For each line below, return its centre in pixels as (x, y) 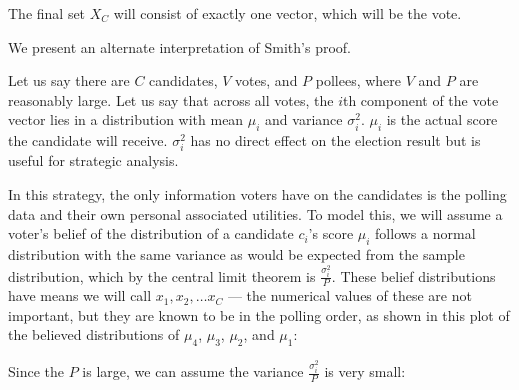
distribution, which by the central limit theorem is (162, 275)
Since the (36, 371)
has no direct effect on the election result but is (335, 140)
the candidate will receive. (88, 140)
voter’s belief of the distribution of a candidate (151, 233)
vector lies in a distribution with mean (126, 119)
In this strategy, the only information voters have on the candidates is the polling (257, 193)
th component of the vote (420, 99)
